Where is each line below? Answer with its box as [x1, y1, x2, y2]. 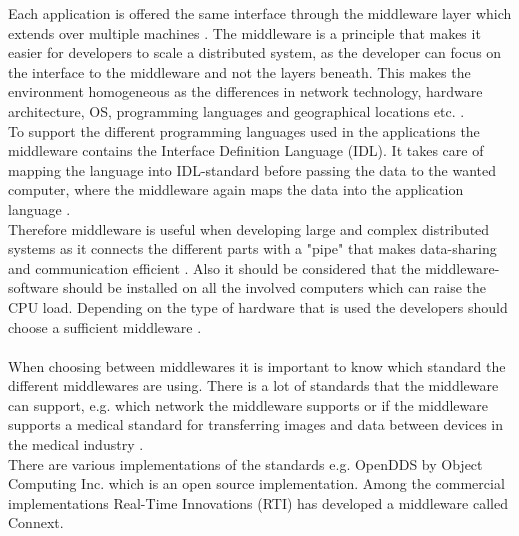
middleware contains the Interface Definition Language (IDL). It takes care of [8, 140, 484, 161]
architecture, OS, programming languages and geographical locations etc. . [8, 100, 465, 121]
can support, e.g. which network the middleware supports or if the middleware [8, 394, 488, 415]
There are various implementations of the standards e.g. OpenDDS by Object [8, 453, 483, 474]
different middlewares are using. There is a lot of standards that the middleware [8, 375, 499, 396]
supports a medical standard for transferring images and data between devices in [8, 414, 503, 435]
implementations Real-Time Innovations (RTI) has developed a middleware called [8, 492, 508, 513]
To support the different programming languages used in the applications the [8, 120, 480, 141]
